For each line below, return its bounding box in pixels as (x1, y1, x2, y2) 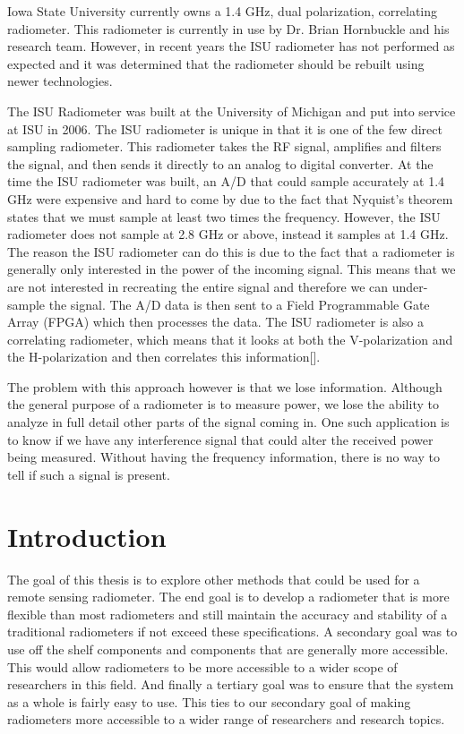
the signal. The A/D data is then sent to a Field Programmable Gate (48, 294, 430, 313)
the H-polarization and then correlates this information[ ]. (7, 347, 321, 366)
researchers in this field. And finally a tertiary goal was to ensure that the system (7, 675, 454, 694)
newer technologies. (7, 72, 113, 90)
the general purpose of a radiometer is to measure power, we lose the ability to (7, 395, 439, 414)
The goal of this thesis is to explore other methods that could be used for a (7, 569, 420, 588)
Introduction (7, 517, 167, 554)
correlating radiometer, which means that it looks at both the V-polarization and (7, 329, 453, 348)
